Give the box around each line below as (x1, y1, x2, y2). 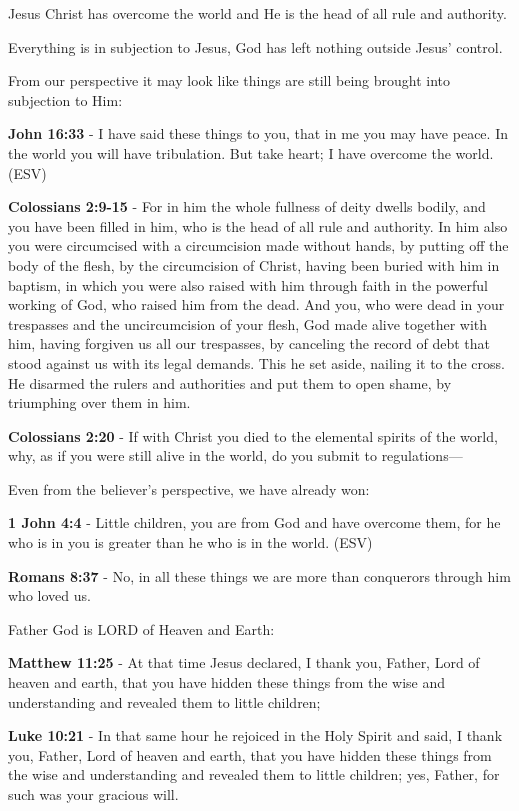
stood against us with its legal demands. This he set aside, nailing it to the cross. (8, 352, 505, 373)
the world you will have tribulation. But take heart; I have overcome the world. (8, 142, 494, 163)
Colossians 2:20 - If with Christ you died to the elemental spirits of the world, (8, 425, 498, 446)
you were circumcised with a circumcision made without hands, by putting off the (8, 235, 509, 256)
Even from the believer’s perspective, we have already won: (8, 478, 370, 499)
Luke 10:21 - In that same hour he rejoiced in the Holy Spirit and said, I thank (8, 725, 503, 746)
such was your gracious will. (8, 784, 179, 804)
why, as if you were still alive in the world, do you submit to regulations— (8, 445, 463, 466)
